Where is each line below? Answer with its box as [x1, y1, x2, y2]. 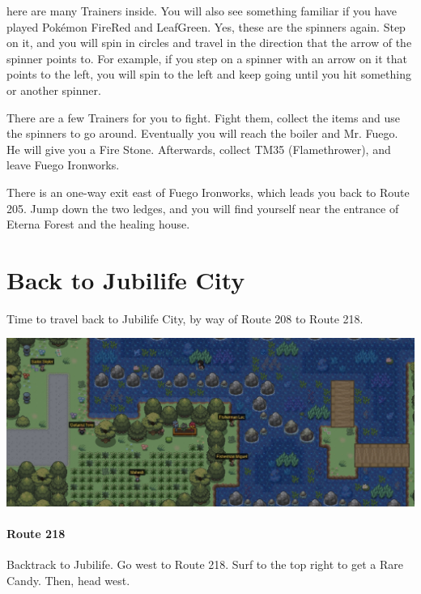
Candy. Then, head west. [6, 571, 130, 588]
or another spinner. [6, 81, 101, 98]
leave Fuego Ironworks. [6, 156, 120, 173]
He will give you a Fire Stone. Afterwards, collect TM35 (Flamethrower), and [6, 140, 391, 157]
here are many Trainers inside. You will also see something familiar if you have [6, 2, 398, 19]
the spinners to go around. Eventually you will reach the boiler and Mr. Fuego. [6, 125, 398, 142]
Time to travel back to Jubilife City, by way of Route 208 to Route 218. [6, 310, 364, 327]
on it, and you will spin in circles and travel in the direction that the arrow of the [6, 34, 412, 51]
